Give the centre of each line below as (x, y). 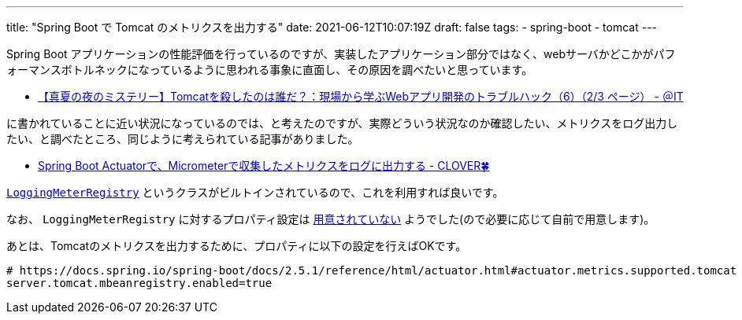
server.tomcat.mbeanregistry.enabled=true (139, 283)
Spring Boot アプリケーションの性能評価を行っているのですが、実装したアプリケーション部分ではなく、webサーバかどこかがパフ (341, 54)
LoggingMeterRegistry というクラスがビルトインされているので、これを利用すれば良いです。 (255, 192)
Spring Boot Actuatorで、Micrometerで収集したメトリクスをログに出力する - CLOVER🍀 (264, 166)
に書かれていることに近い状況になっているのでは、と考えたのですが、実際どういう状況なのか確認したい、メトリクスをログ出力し (342, 123)
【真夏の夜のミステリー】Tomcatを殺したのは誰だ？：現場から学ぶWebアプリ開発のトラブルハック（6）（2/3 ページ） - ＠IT (361, 96)
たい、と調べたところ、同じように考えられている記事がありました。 (183, 139)
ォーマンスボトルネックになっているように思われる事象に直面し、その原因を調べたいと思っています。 (270, 70)
